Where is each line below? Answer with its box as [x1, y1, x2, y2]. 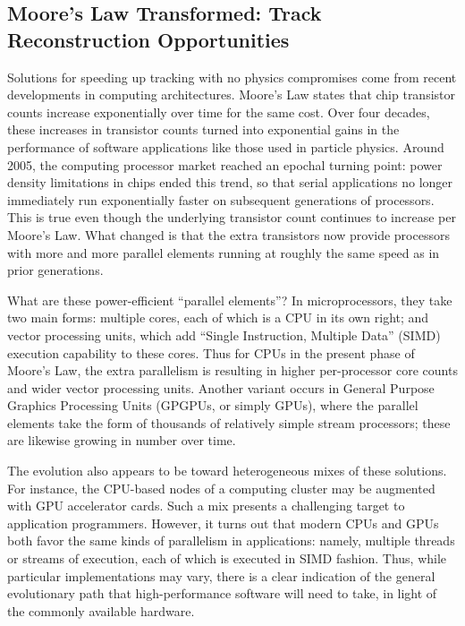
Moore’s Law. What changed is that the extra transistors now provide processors [7, 225, 450, 244]
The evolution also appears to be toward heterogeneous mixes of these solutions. [7, 461, 447, 480]
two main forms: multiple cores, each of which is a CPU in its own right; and [7, 308, 429, 327]
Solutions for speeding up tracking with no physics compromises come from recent [7, 67, 457, 86]
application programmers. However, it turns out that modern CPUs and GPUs [7, 513, 439, 532]
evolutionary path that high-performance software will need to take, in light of [7, 584, 437, 603]
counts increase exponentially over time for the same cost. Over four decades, [7, 102, 430, 121]
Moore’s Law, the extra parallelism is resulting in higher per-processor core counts [7, 361, 458, 380]
